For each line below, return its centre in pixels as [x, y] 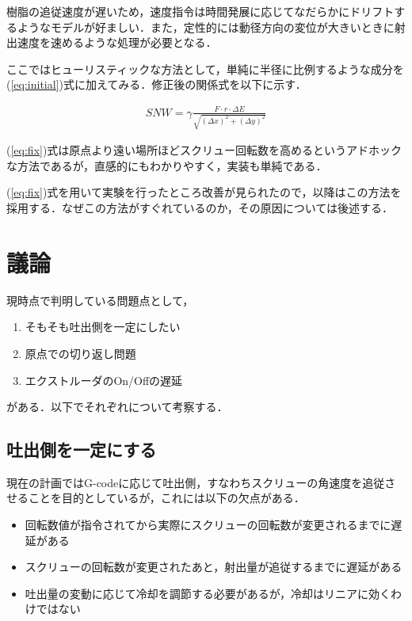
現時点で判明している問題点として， [100, 300]
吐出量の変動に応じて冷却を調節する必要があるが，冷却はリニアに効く [208, 593]
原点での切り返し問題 [80, 353]
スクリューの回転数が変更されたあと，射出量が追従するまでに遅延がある [214, 567]
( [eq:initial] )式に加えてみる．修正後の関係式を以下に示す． [156, 84]
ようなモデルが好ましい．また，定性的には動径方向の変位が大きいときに [206, 27]
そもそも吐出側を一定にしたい [103, 327]
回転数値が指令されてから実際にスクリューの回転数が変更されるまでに [208, 525]
